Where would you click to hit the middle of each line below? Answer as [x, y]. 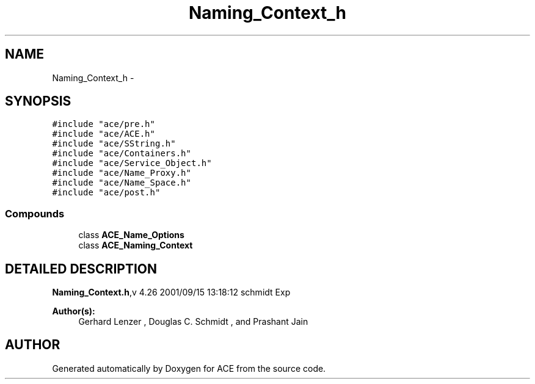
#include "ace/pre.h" [104, 124]
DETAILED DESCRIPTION [81, 269]
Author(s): [74, 311]
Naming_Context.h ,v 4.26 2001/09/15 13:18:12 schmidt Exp [171, 292]
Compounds [35, 213]
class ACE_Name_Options [131, 235]
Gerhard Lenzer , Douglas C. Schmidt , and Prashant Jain [193, 322]
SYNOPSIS [38, 101]
